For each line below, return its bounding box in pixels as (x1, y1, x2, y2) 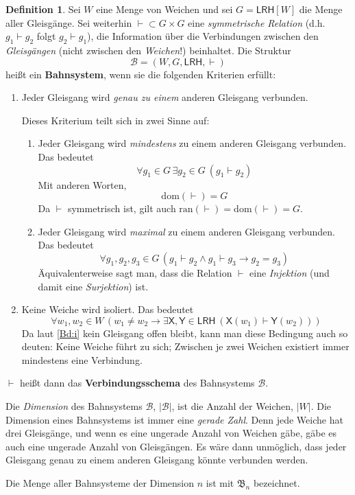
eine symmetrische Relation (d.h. (188, 15, 326, 30)
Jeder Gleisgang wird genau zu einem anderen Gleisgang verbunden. (21, 90, 308, 104)
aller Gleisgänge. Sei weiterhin (5, 15, 132, 30)
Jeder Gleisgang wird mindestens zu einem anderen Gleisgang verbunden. (38, 136, 347, 150)
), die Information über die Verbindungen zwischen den (87, 29, 319, 43)
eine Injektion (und (249, 265, 330, 279)
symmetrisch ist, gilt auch (67, 201, 176, 216)
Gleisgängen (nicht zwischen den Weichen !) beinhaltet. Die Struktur (5, 43, 291, 57)
